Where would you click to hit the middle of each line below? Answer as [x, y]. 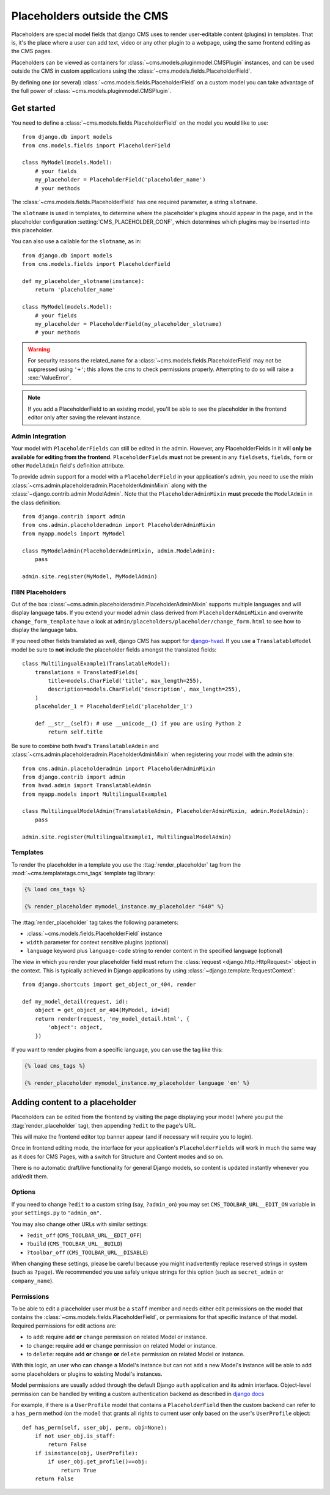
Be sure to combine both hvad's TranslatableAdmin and [85, 746]
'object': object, [75, 1027]
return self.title [75, 732]
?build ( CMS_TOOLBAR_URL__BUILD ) [75, 1244]
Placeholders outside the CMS [90, 16]
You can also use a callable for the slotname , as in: [76, 241]
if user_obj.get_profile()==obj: [98, 1462]
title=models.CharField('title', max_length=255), [125, 681]
